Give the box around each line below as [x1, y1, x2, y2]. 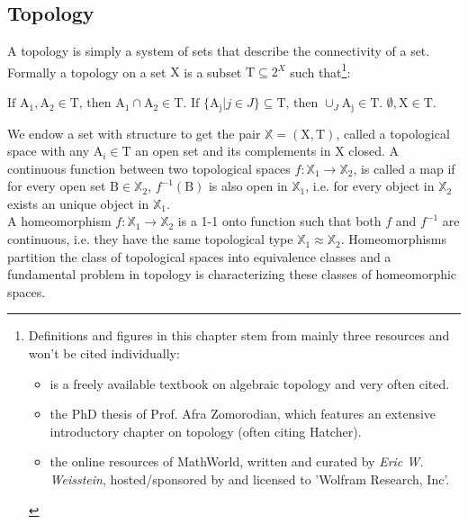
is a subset [184, 62, 242, 81]
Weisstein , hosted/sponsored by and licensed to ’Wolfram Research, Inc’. [49, 470, 450, 488]
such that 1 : [290, 59, 351, 81]
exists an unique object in [7, 194, 149, 212]
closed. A [348, 141, 399, 160]
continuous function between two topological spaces [7, 158, 291, 177]
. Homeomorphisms [340, 230, 447, 248]
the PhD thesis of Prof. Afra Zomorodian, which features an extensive [49, 404, 436, 423]
